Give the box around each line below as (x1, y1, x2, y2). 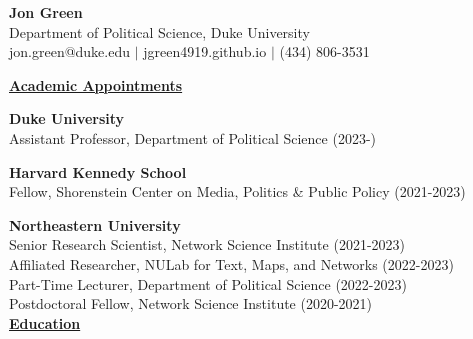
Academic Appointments (9, 74, 183, 95)
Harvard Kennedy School (9, 161, 187, 182)
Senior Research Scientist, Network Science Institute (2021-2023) (9, 234, 406, 255)
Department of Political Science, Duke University (9, 21, 310, 42)
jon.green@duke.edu (9, 41, 131, 62)
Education (9, 312, 81, 333)
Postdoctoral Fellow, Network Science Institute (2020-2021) (9, 293, 373, 314)
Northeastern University (9, 214, 181, 235)
